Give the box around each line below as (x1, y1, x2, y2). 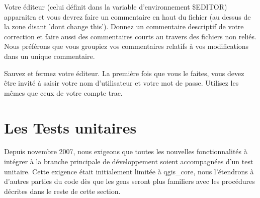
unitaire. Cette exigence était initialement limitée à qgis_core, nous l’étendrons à (4, 166, 254, 176)
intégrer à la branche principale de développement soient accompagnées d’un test (4, 156, 253, 167)
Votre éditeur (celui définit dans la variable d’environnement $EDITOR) (4, 2, 227, 12)
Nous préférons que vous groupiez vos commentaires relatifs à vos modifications (4, 41, 249, 51)
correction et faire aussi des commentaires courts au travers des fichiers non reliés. (4, 31, 256, 41)
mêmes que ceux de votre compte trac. (4, 87, 123, 98)
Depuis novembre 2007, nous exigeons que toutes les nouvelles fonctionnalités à (4, 146, 247, 157)
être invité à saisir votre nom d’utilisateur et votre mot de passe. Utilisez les (4, 78, 239, 88)
